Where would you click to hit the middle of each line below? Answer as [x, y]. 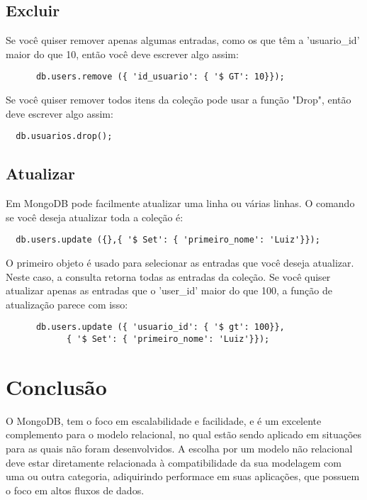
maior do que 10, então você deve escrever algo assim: [122, 54]
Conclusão [56, 386]
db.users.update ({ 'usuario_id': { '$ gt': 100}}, [160, 327]
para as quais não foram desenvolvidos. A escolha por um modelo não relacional [179, 448]
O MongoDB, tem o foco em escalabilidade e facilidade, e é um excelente [164, 420]
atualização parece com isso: [67, 304]
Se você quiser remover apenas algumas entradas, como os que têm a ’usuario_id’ [183, 40]
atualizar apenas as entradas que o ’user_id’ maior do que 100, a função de [169, 290]
